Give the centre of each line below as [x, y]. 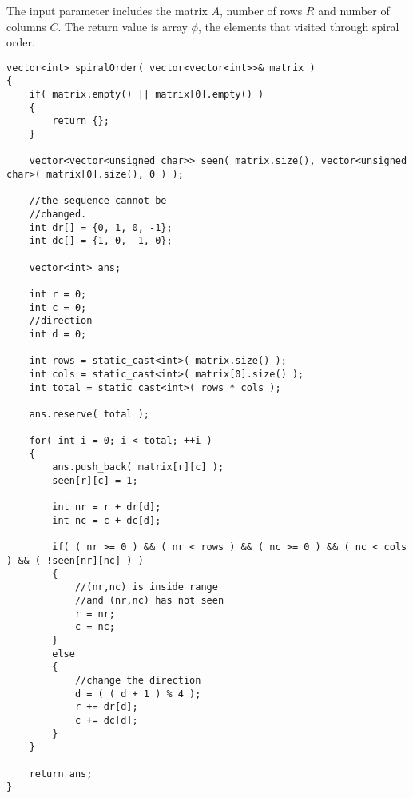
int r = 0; [58, 294]
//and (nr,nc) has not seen [149, 601]
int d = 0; [58, 334]
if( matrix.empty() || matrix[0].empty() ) [147, 95]
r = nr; [95, 614]
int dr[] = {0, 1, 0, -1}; [101, 227]
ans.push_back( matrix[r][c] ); [138, 467]
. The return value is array [123, 26]
